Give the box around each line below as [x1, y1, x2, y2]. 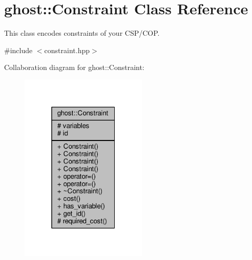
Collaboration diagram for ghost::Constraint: [4, 62, 144, 73]
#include [4, 44, 33, 55]
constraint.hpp [44, 44, 90, 55]
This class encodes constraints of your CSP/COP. [4, 28, 160, 38]
